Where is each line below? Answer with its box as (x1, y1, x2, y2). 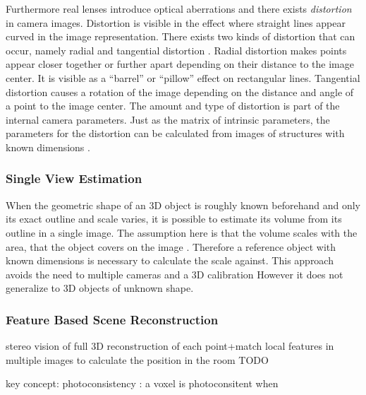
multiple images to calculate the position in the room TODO (6, 352, 269, 367)
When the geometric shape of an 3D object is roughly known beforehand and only (6, 197, 360, 212)
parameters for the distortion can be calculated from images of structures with (6, 126, 345, 141)
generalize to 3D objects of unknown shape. (6, 281, 194, 295)
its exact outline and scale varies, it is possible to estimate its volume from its (6, 211, 342, 226)
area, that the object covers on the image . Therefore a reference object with (6, 239, 336, 254)
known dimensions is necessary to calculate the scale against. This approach (6, 253, 334, 268)
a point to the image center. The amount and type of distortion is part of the (6, 98, 340, 113)
